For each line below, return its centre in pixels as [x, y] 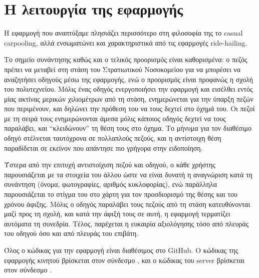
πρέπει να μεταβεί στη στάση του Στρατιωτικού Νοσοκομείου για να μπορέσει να [122, 69]
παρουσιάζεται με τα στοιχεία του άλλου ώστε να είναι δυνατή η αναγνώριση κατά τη [128, 174]
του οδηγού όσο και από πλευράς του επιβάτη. [71, 233]
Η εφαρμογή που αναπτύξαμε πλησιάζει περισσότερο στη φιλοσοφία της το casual [123, 33]
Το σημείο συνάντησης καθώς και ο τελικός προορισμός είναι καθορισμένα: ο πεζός [126, 59]
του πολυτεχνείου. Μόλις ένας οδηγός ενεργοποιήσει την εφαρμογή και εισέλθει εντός [128, 89]
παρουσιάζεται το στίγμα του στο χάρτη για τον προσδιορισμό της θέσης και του [121, 194]
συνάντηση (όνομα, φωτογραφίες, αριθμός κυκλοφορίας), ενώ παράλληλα [111, 184]
